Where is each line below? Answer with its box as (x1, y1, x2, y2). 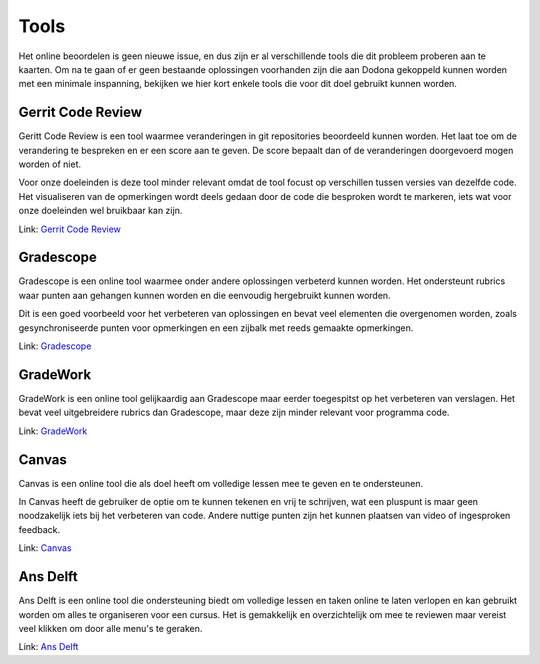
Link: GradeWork (18, 425, 88, 437)
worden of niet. (18, 158, 82, 170)
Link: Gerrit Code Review (18, 223, 122, 235)
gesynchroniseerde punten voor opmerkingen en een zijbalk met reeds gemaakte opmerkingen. (18, 321, 414, 334)
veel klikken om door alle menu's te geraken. (18, 622, 203, 634)
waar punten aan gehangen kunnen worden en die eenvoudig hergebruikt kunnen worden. (18, 289, 391, 301)
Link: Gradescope (18, 340, 92, 352)
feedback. (18, 523, 60, 535)
